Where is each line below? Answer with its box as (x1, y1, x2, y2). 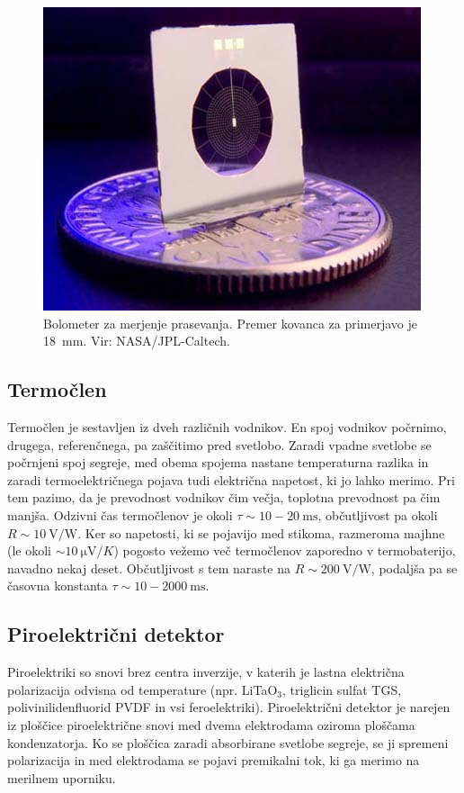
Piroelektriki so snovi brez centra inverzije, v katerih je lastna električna (7, 662, 405, 681)
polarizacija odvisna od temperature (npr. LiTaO (7, 680, 278, 698)
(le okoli (7, 541, 51, 560)
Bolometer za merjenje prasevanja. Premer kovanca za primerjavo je (43, 313, 418, 332)
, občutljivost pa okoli (317, 505, 438, 524)
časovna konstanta (7, 576, 108, 595)
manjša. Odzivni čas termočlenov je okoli (7, 505, 233, 524)
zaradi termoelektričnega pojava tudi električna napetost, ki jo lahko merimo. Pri (7, 470, 455, 489)
